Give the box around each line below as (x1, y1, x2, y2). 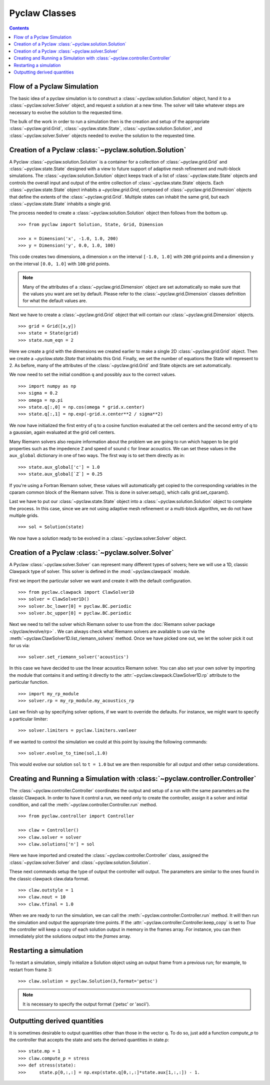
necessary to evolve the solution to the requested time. (9, 109, 123, 115)
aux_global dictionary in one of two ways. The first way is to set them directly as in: (9, 453, 185, 459)
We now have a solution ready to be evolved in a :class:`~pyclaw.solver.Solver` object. (9, 535, 187, 541)
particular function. (9, 679, 49, 685)
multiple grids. (9, 513, 39, 519)
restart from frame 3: (9, 966, 52, 972)
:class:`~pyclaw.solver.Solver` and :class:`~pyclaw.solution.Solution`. (9, 859, 151, 865)
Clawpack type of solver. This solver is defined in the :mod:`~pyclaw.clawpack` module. (9, 568, 190, 575)
